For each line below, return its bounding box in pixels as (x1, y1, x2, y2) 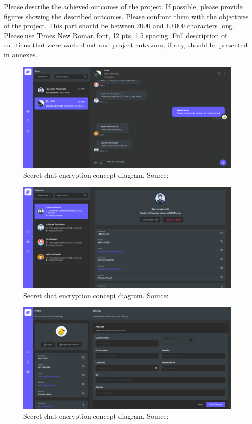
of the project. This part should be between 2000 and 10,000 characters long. (4, 21, 234, 31)
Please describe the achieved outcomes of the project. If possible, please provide (4, 1, 243, 11)
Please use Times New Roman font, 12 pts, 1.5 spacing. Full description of (4, 30, 227, 40)
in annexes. (4, 49, 38, 59)
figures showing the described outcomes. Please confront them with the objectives (4, 11, 249, 21)
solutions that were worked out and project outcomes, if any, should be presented (4, 40, 248, 50)
